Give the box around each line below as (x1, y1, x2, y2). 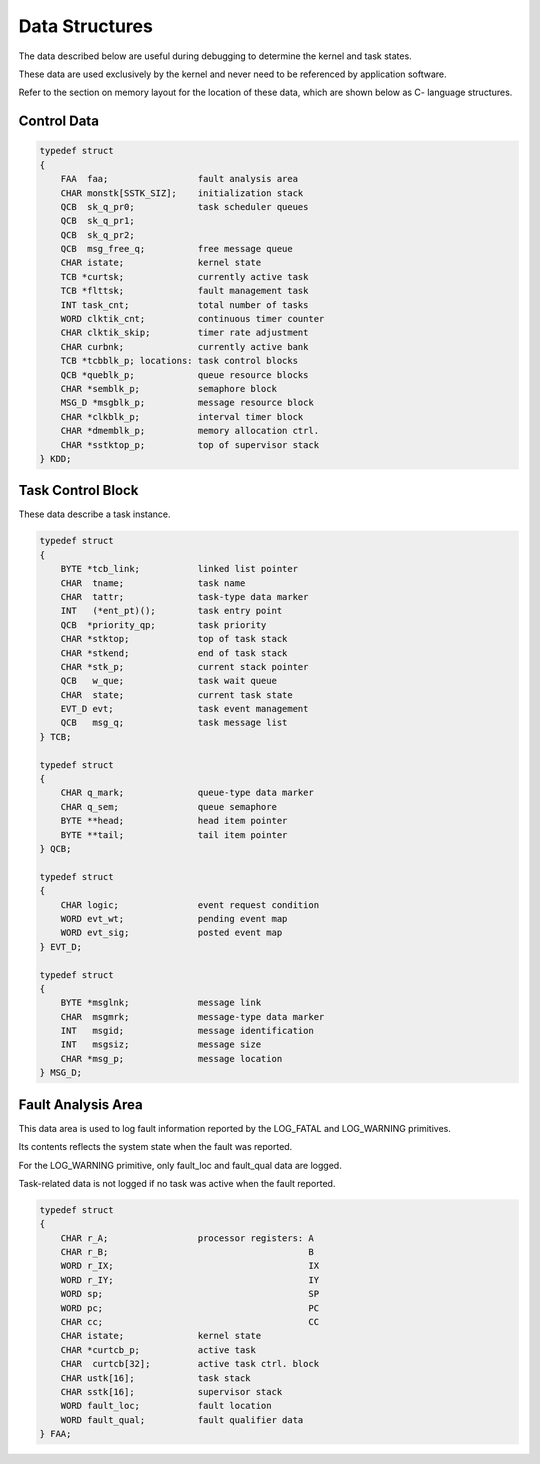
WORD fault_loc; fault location (60, 1400, 272, 1412)
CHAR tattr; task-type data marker (60, 591, 309, 602)
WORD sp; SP (60, 1288, 320, 1300)
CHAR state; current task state (60, 689, 294, 700)
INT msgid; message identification (60, 1025, 314, 1037)
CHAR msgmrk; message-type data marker (60, 1011, 325, 1022)
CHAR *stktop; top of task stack (60, 633, 288, 645)
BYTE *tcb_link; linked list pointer (60, 563, 299, 575)
